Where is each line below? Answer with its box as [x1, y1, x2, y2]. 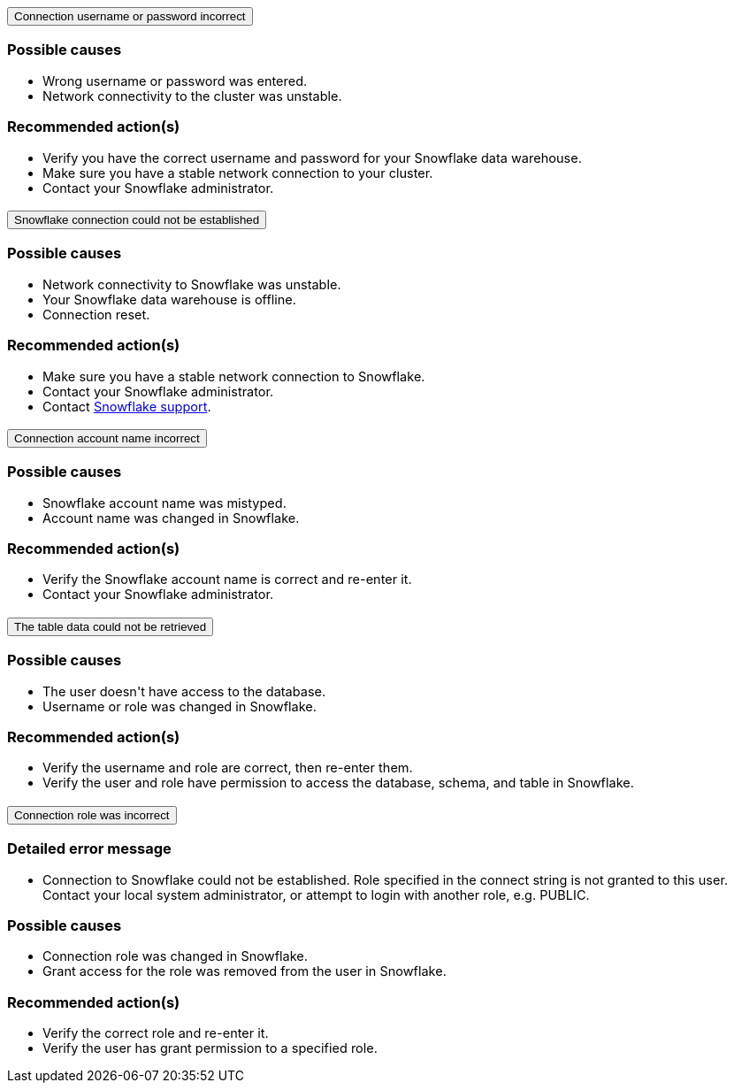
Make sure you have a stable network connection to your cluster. [42, 165, 433, 180]
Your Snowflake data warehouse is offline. [42, 291, 296, 307]
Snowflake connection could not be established [14, 212, 260, 226]
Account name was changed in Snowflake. [42, 510, 300, 526]
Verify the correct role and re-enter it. [42, 1025, 269, 1041]
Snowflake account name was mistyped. [42, 495, 287, 510]
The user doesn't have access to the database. [42, 683, 326, 699]
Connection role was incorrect [14, 808, 170, 822]
